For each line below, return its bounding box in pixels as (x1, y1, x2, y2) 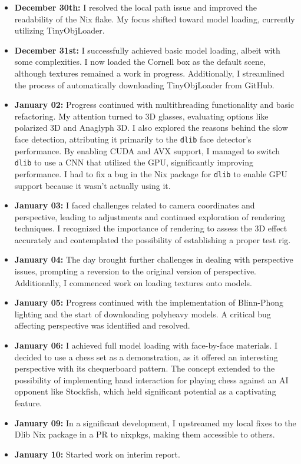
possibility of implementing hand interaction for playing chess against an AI (14, 373, 289, 386)
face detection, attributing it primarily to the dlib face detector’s (14, 132, 252, 145)
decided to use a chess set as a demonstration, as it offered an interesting (14, 350, 278, 363)
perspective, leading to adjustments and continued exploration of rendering (14, 210, 286, 223)
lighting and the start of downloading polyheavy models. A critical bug (14, 307, 271, 320)
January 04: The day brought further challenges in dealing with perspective (14, 253, 293, 266)
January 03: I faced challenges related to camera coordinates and (14, 199, 255, 211)
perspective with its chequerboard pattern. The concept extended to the (14, 362, 275, 374)
